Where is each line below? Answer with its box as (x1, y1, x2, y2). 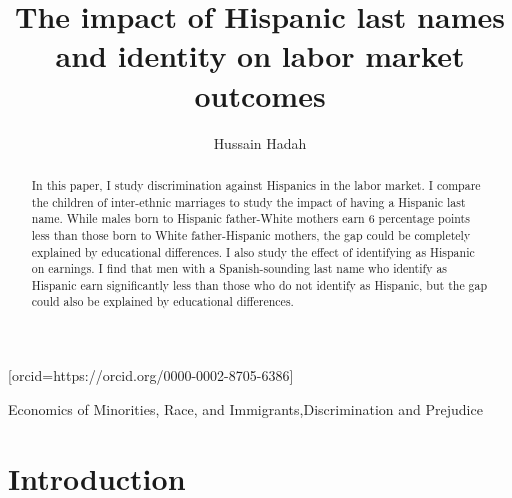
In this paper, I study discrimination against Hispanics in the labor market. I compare (31, 176, 481, 193)
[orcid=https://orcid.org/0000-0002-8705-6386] (8, 365, 294, 386)
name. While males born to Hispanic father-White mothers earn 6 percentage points (31, 210, 470, 227)
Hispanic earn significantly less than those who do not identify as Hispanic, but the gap (31, 276, 488, 293)
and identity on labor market (55, 35, 465, 76)
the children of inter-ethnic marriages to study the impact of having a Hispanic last (31, 193, 466, 210)
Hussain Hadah (213, 132, 307, 153)
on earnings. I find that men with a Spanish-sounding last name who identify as (31, 260, 448, 277)
